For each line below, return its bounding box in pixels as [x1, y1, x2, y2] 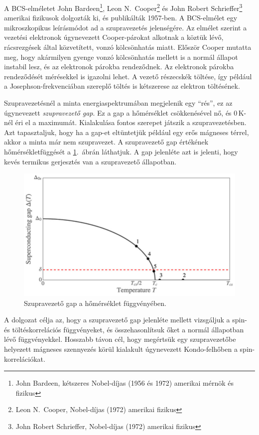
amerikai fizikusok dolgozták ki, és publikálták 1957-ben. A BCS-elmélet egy [4, 12, 238, 23]
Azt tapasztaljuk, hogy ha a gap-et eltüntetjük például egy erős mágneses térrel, [4, 127, 249, 137]
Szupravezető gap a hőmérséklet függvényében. [24, 297, 166, 308]
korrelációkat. [4, 353, 45, 364]
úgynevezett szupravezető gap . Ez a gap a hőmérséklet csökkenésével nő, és [4, 107, 232, 118]
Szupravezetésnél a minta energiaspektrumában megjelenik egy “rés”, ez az [4, 98, 233, 108]
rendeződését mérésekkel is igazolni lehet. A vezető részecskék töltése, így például [4, 71, 252, 81]
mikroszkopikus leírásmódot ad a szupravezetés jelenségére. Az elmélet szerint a [4, 22, 247, 32]
